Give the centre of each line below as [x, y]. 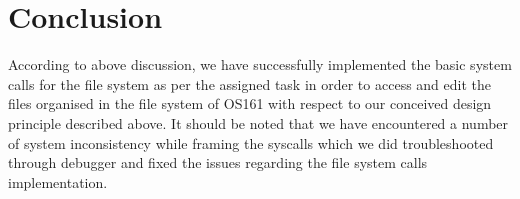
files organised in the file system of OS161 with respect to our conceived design [250, 103]
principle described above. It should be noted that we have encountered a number [258, 122]
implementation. [58, 181]
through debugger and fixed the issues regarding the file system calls [218, 162]
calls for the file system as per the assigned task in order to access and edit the [249, 83]
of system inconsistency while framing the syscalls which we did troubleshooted [251, 142]
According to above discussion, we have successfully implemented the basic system [260, 64]
